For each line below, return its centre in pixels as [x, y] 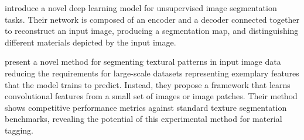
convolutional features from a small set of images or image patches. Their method [151, 96]
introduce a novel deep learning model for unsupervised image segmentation [141, 8]
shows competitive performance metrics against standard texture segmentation [146, 107]
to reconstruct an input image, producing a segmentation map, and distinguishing [152, 31]
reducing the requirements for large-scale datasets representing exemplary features [152, 73]
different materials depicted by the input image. [90, 42]
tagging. [19, 130]
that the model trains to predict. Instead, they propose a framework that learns [148, 84]
